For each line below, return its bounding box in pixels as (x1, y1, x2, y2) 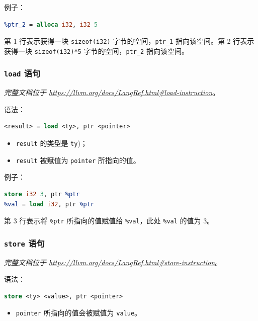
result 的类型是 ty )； (16, 138, 88, 148)
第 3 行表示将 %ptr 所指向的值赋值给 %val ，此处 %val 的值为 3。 (4, 215, 214, 226)
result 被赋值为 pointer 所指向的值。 (16, 154, 140, 165)
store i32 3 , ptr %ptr (4, 190, 80, 198)
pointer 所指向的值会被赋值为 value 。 (16, 307, 142, 318)
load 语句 (4, 67, 41, 79)
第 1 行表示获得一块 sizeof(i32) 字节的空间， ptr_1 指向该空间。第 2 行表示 (4, 36, 254, 46)
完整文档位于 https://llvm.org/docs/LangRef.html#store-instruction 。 (4, 257, 222, 267)
